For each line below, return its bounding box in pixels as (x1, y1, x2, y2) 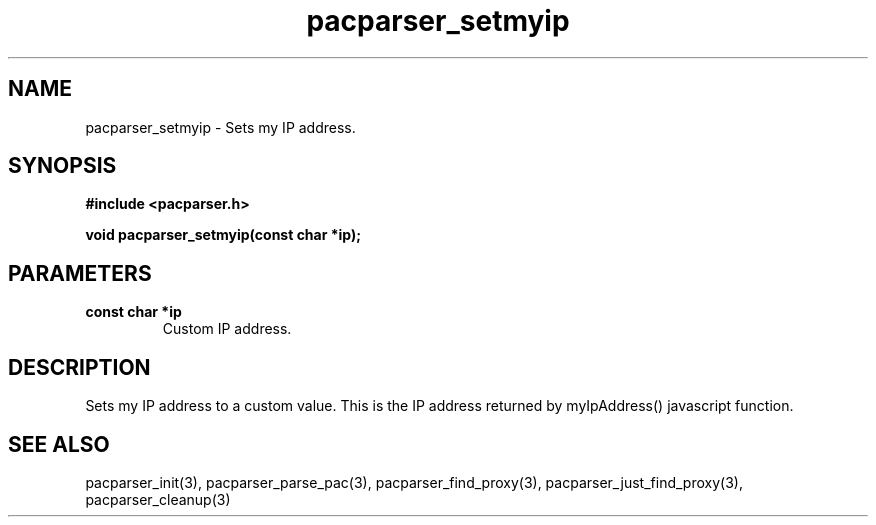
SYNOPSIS (8, 153, 117, 179)
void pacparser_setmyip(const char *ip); (85, 226, 362, 244)
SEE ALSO (8, 431, 110, 457)
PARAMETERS (8, 260, 152, 286)
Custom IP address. (162, 320, 292, 338)
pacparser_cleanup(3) (85, 490, 231, 508)
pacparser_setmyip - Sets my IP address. (85, 118, 356, 136)
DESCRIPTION (8, 354, 151, 380)
